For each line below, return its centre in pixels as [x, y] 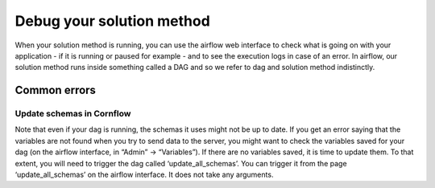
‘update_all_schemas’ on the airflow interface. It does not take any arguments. [144, 175]
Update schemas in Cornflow [73, 114]
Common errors [56, 90]
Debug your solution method [113, 21]
